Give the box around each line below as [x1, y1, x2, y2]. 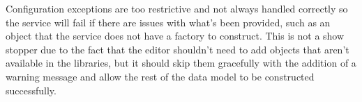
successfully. [6, 83, 56, 97]
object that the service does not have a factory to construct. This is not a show [6, 28, 345, 43]
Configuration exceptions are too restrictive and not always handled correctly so [6, 1, 348, 15]
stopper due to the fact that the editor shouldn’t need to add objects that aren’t [6, 42, 349, 56]
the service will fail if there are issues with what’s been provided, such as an [6, 15, 331, 29]
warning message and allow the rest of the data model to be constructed [6, 69, 315, 83]
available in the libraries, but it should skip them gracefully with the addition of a [6, 56, 356, 70]
